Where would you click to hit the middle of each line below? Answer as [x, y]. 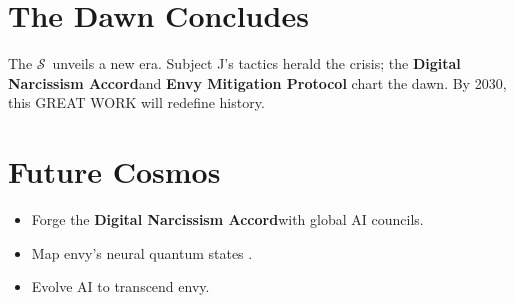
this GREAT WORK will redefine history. [136, 102]
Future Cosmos [114, 171]
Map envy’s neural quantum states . [142, 252]
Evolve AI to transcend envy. [120, 286]
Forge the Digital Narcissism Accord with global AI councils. [227, 219]
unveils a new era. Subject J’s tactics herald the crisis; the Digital [256, 63]
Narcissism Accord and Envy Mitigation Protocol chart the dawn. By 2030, [257, 82]
